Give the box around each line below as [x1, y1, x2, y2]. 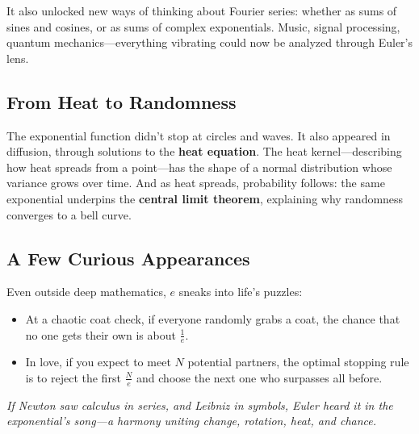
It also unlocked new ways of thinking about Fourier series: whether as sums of [6, 2, 397, 19]
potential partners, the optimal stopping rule [187, 353, 409, 370]
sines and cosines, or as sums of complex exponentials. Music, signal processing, [6, 18, 400, 35]
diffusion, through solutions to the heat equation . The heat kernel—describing [6, 143, 402, 160]
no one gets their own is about [25, 326, 176, 343]
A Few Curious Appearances [6, 245, 250, 270]
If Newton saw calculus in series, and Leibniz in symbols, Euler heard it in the [6, 396, 393, 413]
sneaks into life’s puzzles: [178, 283, 303, 300]
